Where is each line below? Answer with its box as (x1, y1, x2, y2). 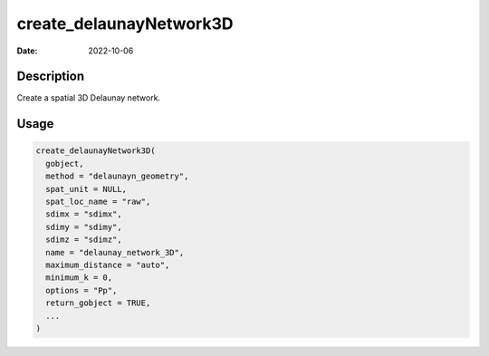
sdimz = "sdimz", (45, 235, 122, 245)
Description (16, 69, 85, 84)
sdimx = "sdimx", (45, 209, 122, 219)
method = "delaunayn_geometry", (45, 171, 189, 181)
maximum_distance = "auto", (45, 259, 170, 270)
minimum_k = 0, (45, 273, 113, 283)
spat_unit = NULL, (45, 184, 127, 194)
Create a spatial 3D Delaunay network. (16, 92, 161, 103)
